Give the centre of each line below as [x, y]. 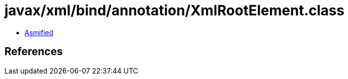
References [34, 52]
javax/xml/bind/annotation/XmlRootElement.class [174, 10]
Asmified [39, 32]
